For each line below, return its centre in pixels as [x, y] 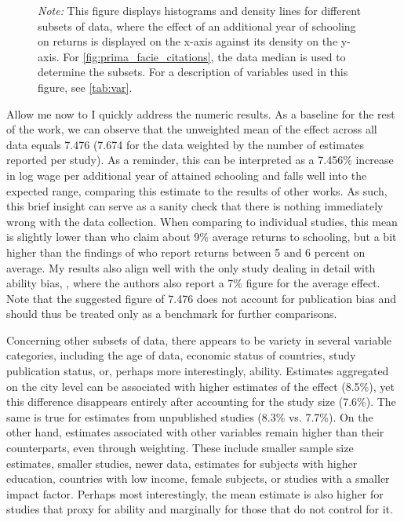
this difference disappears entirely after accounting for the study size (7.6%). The [201, 402]
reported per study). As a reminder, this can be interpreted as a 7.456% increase [200, 160]
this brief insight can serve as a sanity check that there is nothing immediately [195, 206]
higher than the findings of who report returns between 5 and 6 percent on [186, 252]
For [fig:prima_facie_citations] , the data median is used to [204, 56]
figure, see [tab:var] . [85, 87]
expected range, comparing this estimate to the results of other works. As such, [197, 190]
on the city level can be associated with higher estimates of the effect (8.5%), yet [200, 386]
